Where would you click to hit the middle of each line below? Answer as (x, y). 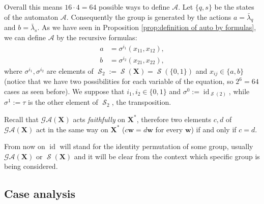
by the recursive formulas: (97, 37)
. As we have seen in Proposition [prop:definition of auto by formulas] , (147, 27)
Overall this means (33, 7)
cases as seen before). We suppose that (64, 91)
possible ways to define (134, 7)
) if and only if (214, 129)
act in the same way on (72, 129)
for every (169, 129)
